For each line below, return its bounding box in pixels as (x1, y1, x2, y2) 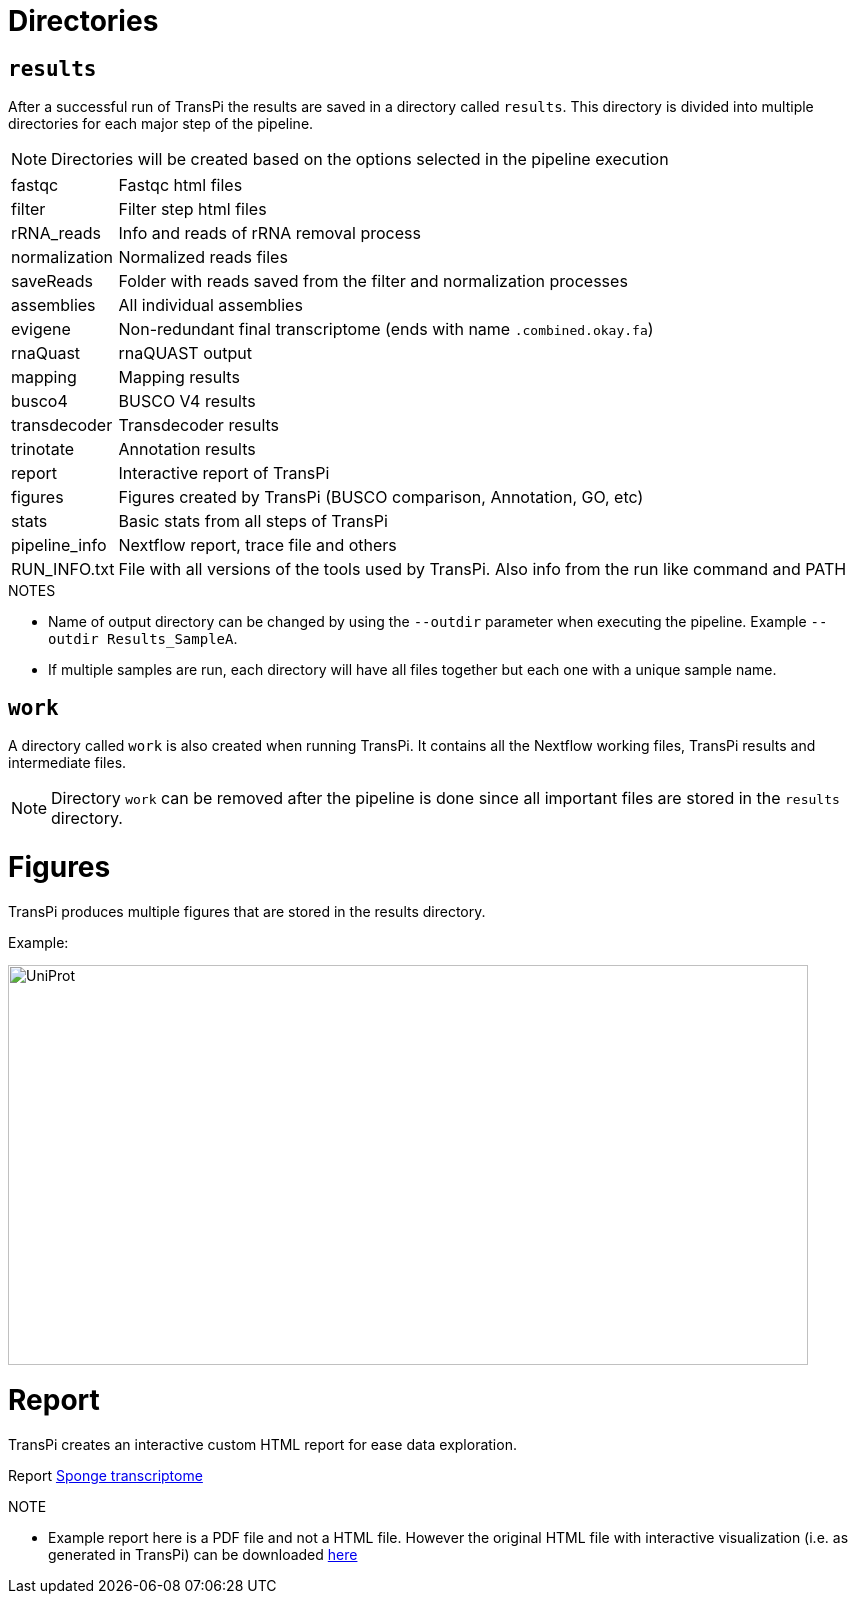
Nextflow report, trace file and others (118, 535, 397, 556)
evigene (11, 319, 71, 340)
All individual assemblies (118, 295, 303, 316)
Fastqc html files (118, 175, 243, 196)
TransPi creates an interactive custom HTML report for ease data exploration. (8, 1436, 517, 1454)
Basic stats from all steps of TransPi (118, 511, 388, 532)
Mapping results (118, 367, 240, 388)
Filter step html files (118, 199, 267, 220)
